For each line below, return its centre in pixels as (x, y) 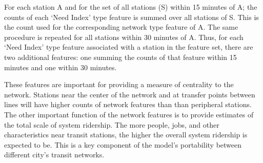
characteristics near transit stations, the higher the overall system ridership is (126, 135)
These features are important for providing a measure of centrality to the (119, 84)
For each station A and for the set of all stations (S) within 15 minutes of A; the (131, 7)
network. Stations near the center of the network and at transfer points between (130, 94)
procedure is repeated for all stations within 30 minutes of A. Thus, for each (124, 37)
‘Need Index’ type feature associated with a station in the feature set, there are (129, 47)
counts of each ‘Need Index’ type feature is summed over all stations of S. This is (131, 17)
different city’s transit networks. (54, 155)
